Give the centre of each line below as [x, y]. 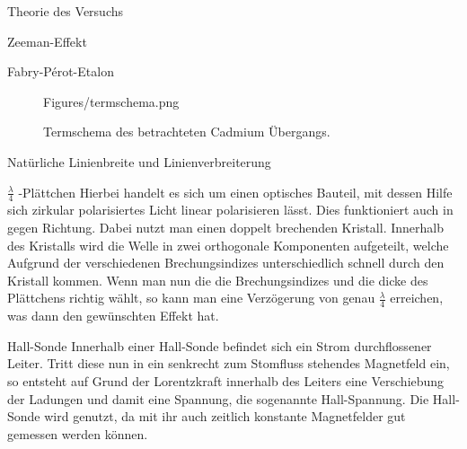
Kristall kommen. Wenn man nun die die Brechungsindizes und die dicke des [218, 280]
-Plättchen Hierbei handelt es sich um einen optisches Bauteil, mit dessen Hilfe [235, 192]
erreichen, [417, 298]
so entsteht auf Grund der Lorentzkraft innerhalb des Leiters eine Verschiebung [226, 380]
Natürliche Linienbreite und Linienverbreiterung [139, 161]
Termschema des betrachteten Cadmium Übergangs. [187, 132]
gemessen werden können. [78, 433]
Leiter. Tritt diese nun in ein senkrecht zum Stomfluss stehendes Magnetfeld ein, [229, 363]
